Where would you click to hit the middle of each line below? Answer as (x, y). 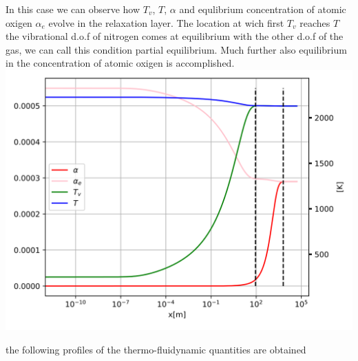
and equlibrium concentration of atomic (263, 9)
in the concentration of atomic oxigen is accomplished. (120, 63)
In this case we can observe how (73, 9)
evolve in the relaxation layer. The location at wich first (166, 22)
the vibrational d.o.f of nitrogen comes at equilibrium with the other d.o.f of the (175, 36)
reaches (315, 22)
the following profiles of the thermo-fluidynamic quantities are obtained (156, 349)
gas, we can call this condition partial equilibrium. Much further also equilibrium (176, 49)
